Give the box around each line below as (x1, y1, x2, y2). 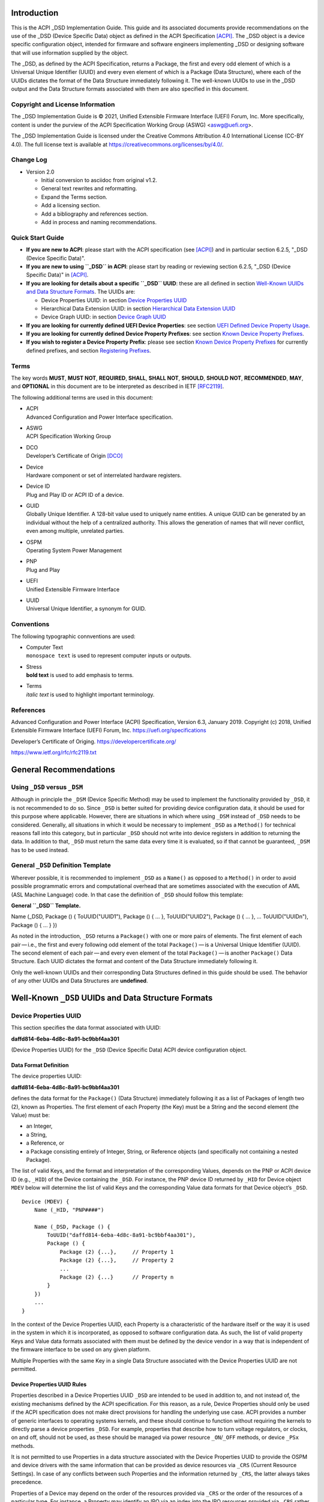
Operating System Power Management (26, 547, 122, 554)
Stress (26, 663, 42, 670)
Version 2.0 (26, 168, 55, 175)
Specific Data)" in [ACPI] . (26, 271, 89, 279)
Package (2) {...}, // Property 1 (59, 1248, 174, 1255)
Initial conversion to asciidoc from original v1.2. (41, 177, 157, 184)
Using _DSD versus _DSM (11, 783, 83, 791)
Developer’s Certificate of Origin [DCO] (26, 452, 123, 460)
